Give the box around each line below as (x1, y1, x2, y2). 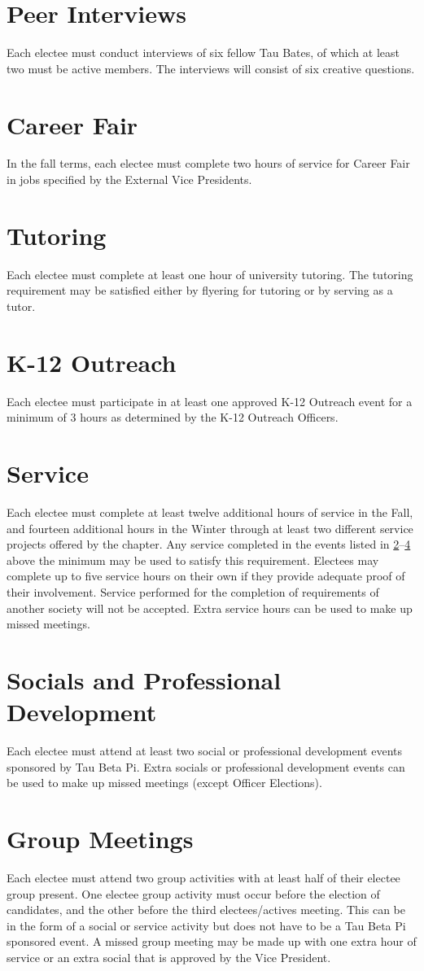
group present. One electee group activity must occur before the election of (7, 885, 380, 902)
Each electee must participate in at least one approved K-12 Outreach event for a (7, 392, 413, 409)
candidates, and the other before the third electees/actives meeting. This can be (7, 901, 405, 918)
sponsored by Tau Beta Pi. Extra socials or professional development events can (7, 758, 405, 775)
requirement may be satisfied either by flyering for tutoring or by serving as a (7, 282, 393, 299)
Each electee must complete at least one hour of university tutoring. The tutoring (7, 265, 413, 282)
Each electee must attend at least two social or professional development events (7, 742, 402, 759)
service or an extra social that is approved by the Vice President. (7, 948, 331, 965)
